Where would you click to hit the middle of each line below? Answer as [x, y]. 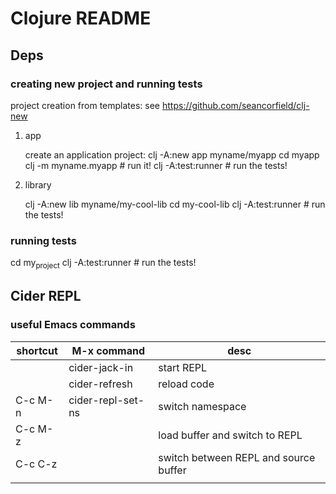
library [38, 184]
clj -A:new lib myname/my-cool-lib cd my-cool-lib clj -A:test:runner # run [175, 204]
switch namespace [202, 406]
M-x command [108, 350]
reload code [186, 384]
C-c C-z [36, 464]
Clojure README [81, 18]
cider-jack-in [101, 367]
